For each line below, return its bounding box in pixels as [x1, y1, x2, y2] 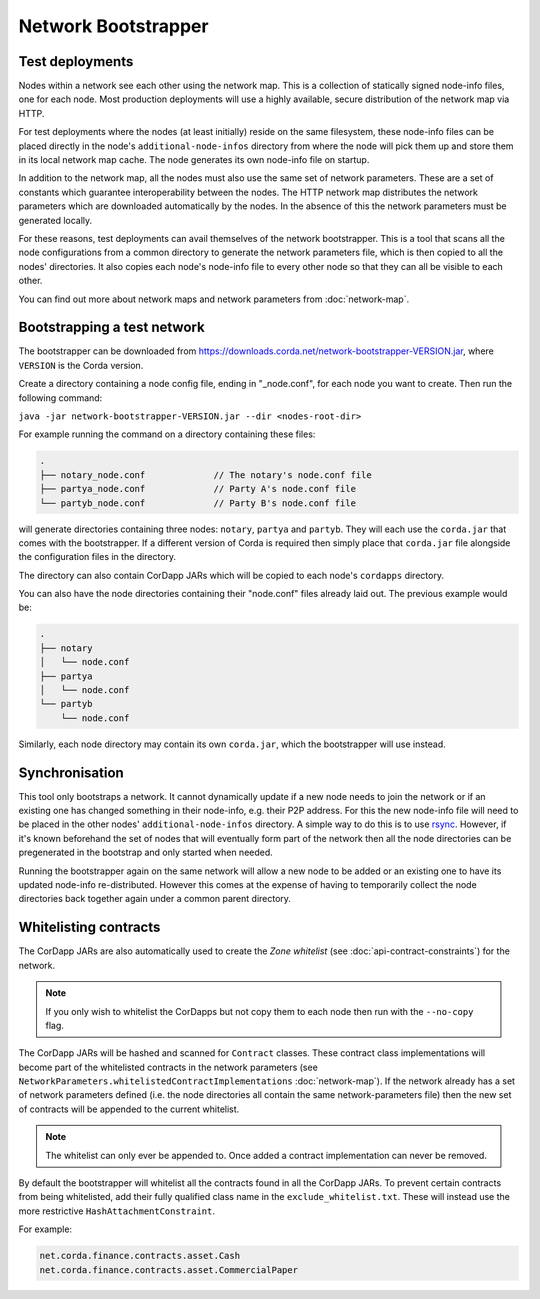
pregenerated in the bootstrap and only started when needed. [18, 846, 274, 859]
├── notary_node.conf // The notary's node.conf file [39, 469, 372, 480]
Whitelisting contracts [18, 919, 161, 936]
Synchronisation [18, 764, 124, 781]
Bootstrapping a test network [18, 319, 205, 336]
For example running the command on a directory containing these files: [18, 428, 316, 440]
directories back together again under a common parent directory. [18, 893, 292, 905]
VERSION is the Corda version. [18, 359, 144, 371]
